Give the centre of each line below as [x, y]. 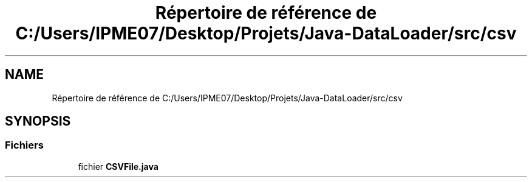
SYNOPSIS [38, 121]
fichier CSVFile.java [118, 166]
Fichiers [24, 145]
